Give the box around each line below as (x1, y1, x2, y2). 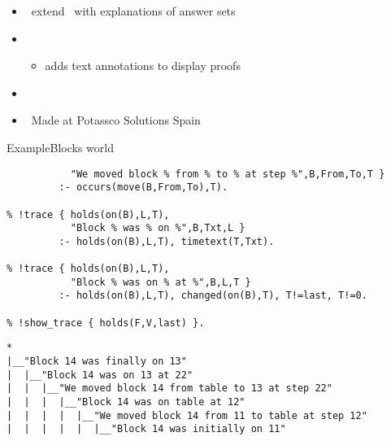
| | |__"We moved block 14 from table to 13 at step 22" (7, 382, 332, 395)
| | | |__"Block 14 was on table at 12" (7, 396, 245, 408)
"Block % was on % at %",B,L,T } (70, 276, 251, 288)
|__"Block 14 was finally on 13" (7, 356, 187, 368)
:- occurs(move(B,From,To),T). (59, 181, 228, 194)
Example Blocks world (7, 138, 114, 155)
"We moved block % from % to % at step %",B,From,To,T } (70, 168, 385, 180)
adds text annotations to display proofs (45, 57, 241, 74)
